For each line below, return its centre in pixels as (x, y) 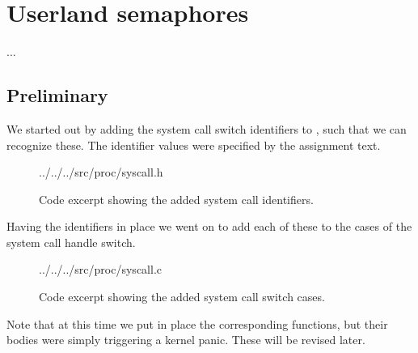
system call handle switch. (71, 242)
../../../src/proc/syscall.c (100, 269)
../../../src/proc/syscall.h (101, 172)
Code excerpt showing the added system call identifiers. (176, 199)
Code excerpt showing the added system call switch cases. (182, 297)
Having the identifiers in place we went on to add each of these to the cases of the (209, 226)
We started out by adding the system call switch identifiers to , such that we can (207, 128)
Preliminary (57, 95)
